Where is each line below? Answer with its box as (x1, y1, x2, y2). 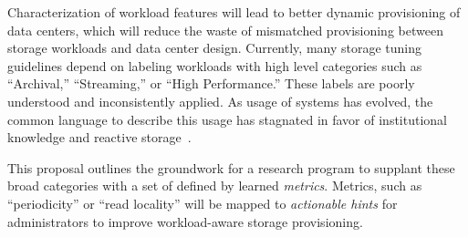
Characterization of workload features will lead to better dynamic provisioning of (7, 3, 461, 21)
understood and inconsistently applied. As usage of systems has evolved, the (7, 91, 433, 110)
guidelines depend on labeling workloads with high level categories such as (7, 56, 422, 75)
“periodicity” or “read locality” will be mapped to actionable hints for (7, 193, 398, 212)
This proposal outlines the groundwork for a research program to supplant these (7, 158, 455, 177)
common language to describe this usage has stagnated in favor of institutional (7, 109, 447, 129)
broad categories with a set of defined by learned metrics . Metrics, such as (7, 176, 422, 195)
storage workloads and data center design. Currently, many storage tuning (7, 38, 422, 57)
